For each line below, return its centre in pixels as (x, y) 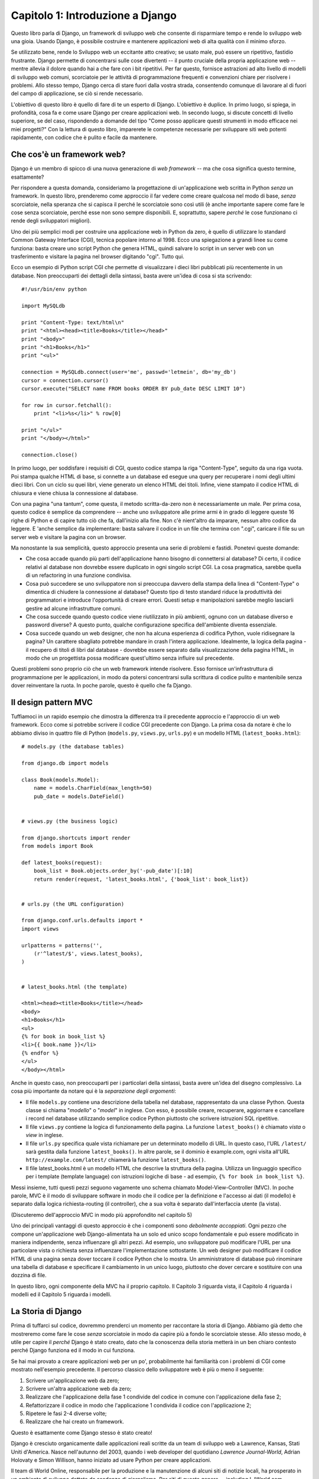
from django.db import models (65, 763)
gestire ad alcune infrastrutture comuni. (74, 608)
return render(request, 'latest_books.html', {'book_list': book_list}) (141, 879)
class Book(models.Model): (61, 780)
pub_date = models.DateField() (79, 796)
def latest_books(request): (62, 863)
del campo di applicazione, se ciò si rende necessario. (77, 93)
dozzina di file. (29, 1275)
